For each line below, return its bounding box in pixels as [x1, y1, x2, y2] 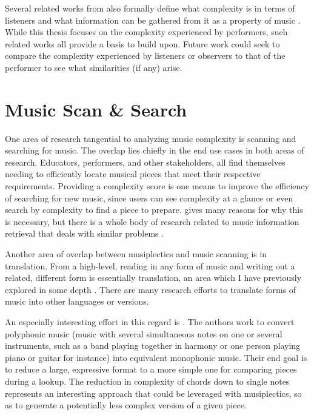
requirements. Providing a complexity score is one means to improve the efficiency [5, 180, 309, 192]
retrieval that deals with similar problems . [5, 227, 164, 240]
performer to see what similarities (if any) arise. [5, 61, 182, 73]
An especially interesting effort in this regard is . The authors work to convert [5, 315, 295, 328]
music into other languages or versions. [5, 295, 149, 308]
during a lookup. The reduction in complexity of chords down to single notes [5, 374, 290, 387]
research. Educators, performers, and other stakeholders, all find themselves [5, 155, 286, 168]
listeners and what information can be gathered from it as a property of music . [5, 13, 301, 26]
